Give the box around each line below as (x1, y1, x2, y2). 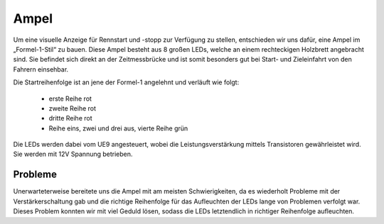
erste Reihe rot (48, 94, 92, 103)
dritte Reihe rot (48, 114, 92, 123)
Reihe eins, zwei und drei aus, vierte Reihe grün (48, 124, 188, 133)
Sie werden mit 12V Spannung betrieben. (13, 150, 133, 159)
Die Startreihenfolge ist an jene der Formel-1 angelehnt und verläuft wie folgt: (13, 78, 240, 86)
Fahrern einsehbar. (13, 65, 69, 74)
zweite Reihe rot (48, 103, 96, 113)
